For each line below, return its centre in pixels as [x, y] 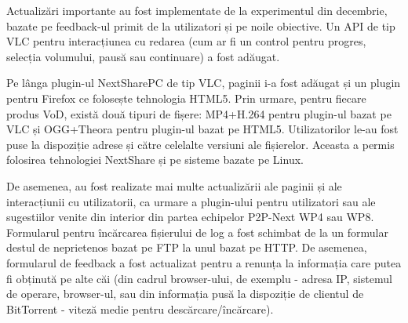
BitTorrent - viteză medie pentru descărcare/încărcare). [140, 308]
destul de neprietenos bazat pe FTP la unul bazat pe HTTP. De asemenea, [187, 247]
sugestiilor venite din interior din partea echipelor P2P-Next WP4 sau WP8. [190, 217]
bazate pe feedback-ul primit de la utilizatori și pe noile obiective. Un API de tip [201, 25]
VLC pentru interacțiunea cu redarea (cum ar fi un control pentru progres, [186, 41]
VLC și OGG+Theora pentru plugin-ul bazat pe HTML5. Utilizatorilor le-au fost [202, 129]
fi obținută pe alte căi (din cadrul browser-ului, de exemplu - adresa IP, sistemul [199, 278]
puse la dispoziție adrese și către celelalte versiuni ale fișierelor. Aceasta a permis [200, 144]
